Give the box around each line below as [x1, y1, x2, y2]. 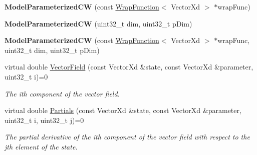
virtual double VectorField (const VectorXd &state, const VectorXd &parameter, [5, 61, 253, 72]
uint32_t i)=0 [5, 71, 48, 81]
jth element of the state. [5, 141, 78, 151]
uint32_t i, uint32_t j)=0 [5, 114, 84, 125]
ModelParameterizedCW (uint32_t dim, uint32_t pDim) [5, 18, 192, 28]
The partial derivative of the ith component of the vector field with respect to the [5, 131, 250, 142]
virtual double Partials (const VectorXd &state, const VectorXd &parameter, [5, 105, 241, 115]
